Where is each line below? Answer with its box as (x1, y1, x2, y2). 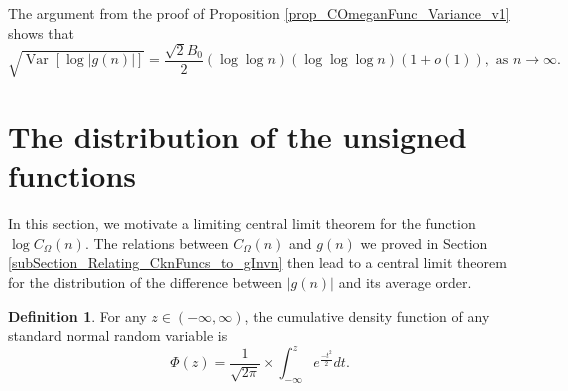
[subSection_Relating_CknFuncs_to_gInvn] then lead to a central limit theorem (8, 252, 507, 273)
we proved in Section (360, 232, 488, 253)
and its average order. (338, 271, 472, 292)
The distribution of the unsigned (8, 116, 467, 157)
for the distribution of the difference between (8, 271, 282, 292)
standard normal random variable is (8, 325, 228, 346)
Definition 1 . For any (8, 305, 147, 326)
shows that (8, 22, 74, 43)
